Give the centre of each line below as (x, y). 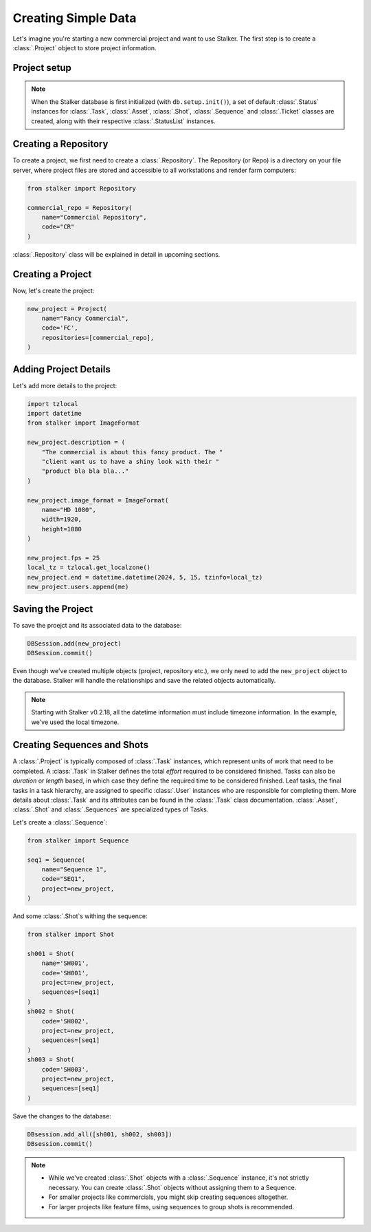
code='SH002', (65, 1021)
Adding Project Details (62, 369)
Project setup (42, 68)
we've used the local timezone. (75, 722)
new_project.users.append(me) (78, 587)
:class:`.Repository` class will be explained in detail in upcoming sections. (116, 254)
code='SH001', (65, 973)
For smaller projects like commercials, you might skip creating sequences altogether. (168, 1197)
